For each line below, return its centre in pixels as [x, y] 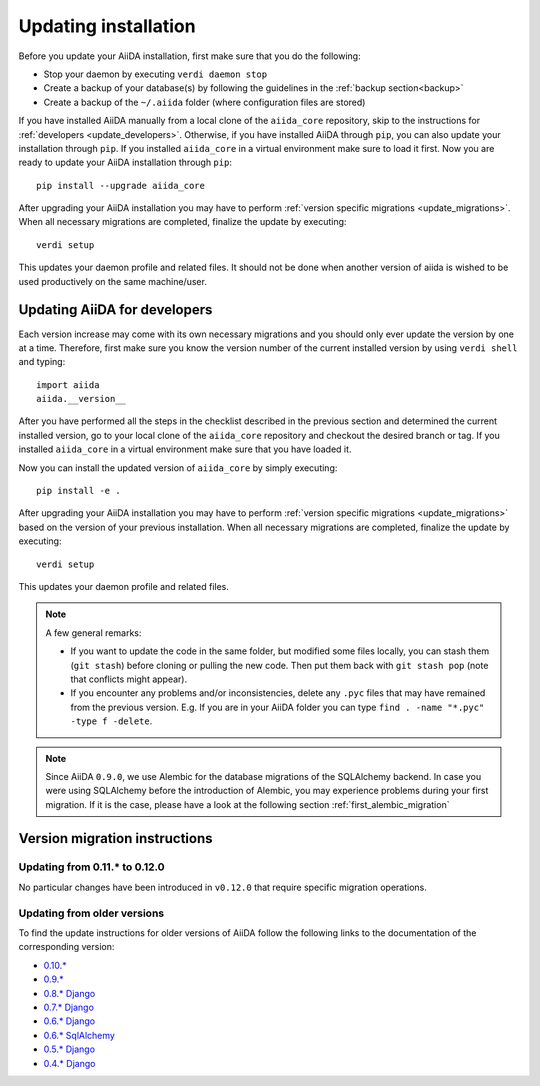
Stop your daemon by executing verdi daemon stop [155, 74]
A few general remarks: [93, 632]
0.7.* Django [69, 1007]
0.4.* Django [69, 1063]
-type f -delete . [111, 721]
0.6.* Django [69, 1021]
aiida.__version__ [81, 399]
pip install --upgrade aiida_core [120, 185]
